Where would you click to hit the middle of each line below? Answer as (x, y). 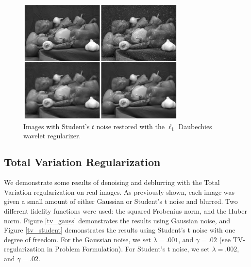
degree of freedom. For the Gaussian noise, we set (77, 239)
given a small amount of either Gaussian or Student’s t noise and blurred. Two (121, 201)
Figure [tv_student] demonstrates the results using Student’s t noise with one (120, 230)
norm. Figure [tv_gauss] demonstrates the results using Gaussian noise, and (117, 220)
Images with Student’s (57, 126)
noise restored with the (130, 126)
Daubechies (195, 126)
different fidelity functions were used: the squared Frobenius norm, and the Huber (125, 210)
